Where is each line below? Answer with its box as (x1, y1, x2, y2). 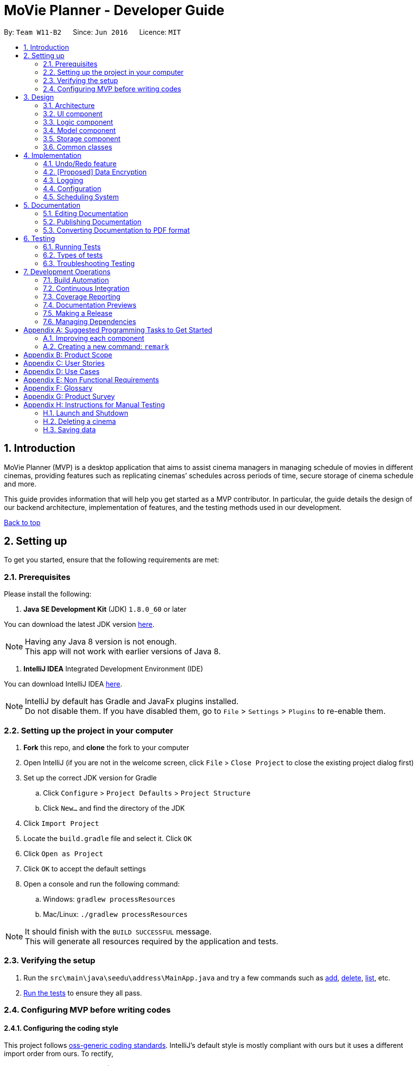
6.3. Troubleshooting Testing (43, 259, 135, 267)
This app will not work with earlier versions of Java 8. (25, 646, 221, 657)
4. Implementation (23, 151, 82, 159)
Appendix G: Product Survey (23, 392, 115, 400)
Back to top (4, 518, 41, 527)
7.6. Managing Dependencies (43, 317, 136, 326)
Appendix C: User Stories (23, 358, 105, 367)
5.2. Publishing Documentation (43, 217, 142, 226)
